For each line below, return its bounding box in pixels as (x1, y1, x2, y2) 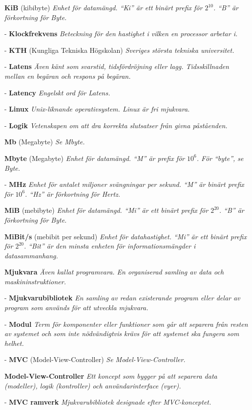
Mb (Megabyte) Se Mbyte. (4, 137, 85, 147)
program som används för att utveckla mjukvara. (4, 302, 148, 313)
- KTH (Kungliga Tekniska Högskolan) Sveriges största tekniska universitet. (4, 45, 234, 55)
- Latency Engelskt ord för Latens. (4, 87, 110, 97)
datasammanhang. (4, 250, 58, 260)
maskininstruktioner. (4, 276, 66, 286)
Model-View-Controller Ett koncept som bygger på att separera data (4, 371, 217, 381)
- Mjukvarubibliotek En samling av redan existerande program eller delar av (4, 293, 240, 303)
